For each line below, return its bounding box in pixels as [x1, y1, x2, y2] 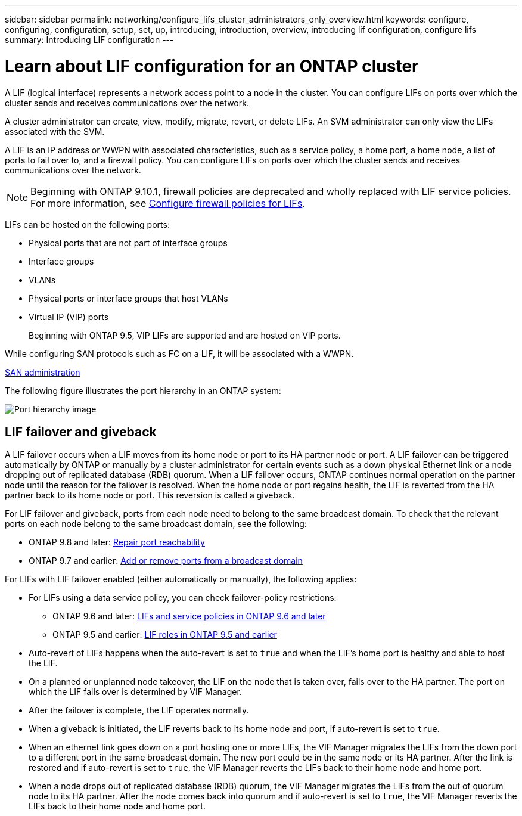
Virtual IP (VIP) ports [29, 311, 109, 322]
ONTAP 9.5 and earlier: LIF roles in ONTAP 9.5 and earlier [52, 629, 277, 640]
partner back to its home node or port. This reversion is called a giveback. [5, 490, 295, 501]
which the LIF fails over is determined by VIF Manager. [29, 687, 242, 697]
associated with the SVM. [5, 126, 105, 136]
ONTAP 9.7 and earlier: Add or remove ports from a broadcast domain [29, 556, 303, 566]
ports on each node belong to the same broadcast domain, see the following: [5, 519, 307, 529]
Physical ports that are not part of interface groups [29, 237, 228, 248]
